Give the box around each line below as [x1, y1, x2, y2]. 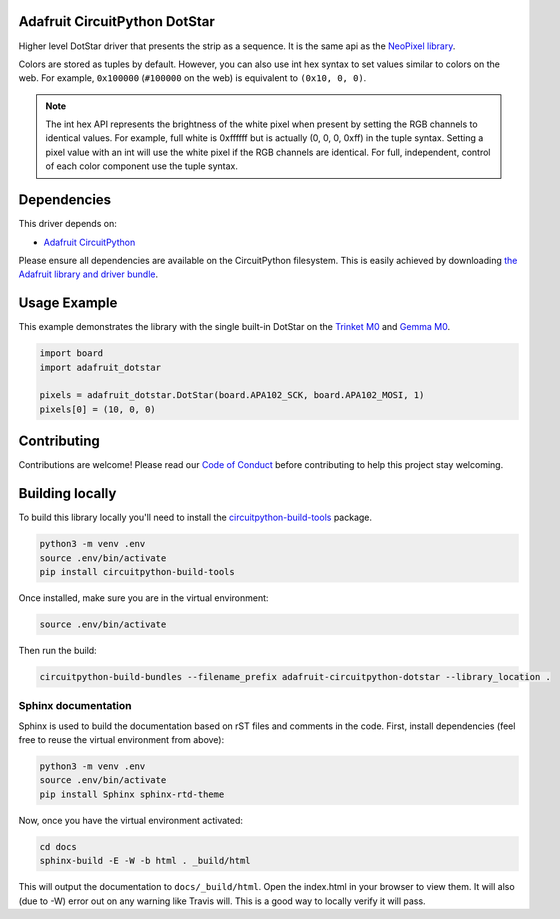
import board [39, 348, 104, 359]
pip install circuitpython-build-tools [39, 566, 235, 577]
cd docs [39, 841, 77, 852]
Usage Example [18, 295, 118, 312]
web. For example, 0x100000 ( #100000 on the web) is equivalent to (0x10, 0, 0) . [18, 72, 367, 84]
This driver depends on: [18, 218, 117, 230]
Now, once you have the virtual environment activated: [18, 814, 244, 826]
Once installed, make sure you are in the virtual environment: [18, 591, 269, 604]
